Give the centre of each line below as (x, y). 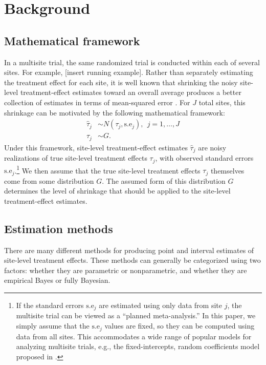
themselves (227, 170)
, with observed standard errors (204, 158)
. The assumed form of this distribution (164, 180)
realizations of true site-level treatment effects (76, 158)
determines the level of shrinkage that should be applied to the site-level (117, 191)
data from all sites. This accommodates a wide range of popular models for (134, 336)
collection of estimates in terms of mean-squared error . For (97, 102)
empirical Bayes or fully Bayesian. (57, 280)
